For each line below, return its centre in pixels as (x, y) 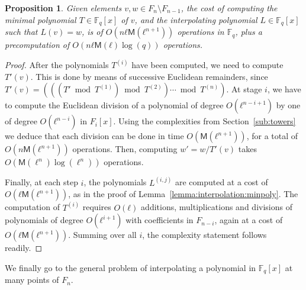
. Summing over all (102, 235)
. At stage (244, 89)
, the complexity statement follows (204, 235)
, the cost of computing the (229, 8)
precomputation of (37, 45)
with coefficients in (160, 220)
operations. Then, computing (125, 149)
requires (97, 207)
